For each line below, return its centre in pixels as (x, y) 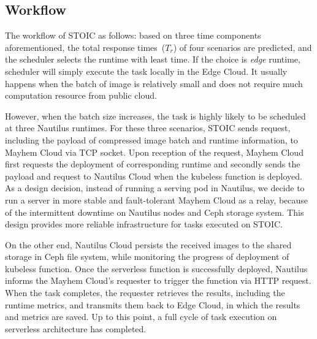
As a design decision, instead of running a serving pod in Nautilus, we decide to (155, 188)
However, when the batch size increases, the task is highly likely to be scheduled (155, 116)
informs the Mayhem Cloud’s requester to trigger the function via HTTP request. (158, 280)
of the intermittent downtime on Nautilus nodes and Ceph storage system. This (155, 212)
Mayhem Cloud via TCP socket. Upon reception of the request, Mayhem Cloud (154, 152)
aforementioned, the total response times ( (85, 47)
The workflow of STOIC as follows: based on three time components (133, 35)
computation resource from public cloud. (81, 95)
